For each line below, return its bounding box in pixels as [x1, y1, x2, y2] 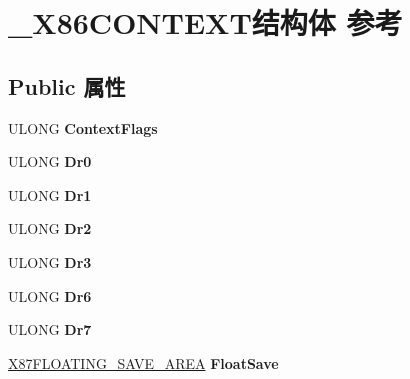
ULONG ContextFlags [8, 117, 158, 138]
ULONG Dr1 [8, 184, 92, 205]
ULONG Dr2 [8, 218, 92, 239]
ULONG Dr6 [8, 285, 92, 306]
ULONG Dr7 [8, 319, 92, 340]
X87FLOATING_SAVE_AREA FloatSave [8, 352, 279, 373]
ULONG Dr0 [8, 151, 92, 172]
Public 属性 [8, 70, 126, 101]
